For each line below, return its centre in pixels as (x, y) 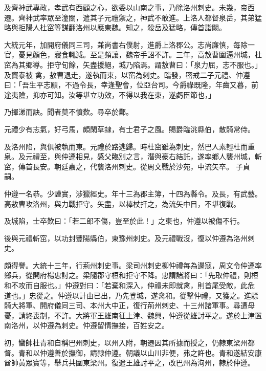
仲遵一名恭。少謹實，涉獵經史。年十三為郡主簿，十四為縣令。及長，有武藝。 (133, 193)
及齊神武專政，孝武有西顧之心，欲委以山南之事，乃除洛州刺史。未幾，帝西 (129, 7)
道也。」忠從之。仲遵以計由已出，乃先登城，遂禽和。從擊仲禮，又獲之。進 (128, 295)
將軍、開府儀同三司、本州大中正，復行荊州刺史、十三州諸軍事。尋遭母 (136, 305)
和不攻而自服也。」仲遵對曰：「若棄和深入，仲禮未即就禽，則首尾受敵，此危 (129, 285)
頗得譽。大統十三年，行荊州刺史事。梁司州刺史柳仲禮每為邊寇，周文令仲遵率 (133, 265)
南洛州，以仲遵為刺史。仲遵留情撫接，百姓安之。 (86, 325)
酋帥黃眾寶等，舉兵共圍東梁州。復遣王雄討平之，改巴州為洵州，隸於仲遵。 (129, 363)
